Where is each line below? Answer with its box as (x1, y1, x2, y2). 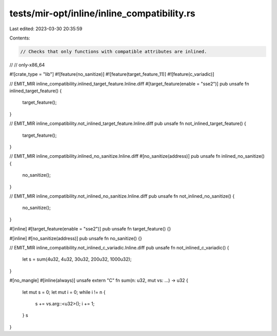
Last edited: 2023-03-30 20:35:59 (9, 26, 83, 32)
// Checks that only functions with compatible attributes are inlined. (20, 49, 207, 54)
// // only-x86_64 (9, 61, 45, 68)
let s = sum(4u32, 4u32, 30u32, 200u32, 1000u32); (22, 256, 132, 262)
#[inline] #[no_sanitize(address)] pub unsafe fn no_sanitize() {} (9, 235, 142, 241)
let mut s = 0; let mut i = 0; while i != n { (22, 289, 106, 295)
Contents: (9, 35, 30, 41)
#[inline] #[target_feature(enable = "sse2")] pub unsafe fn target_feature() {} (9, 226, 171, 232)
